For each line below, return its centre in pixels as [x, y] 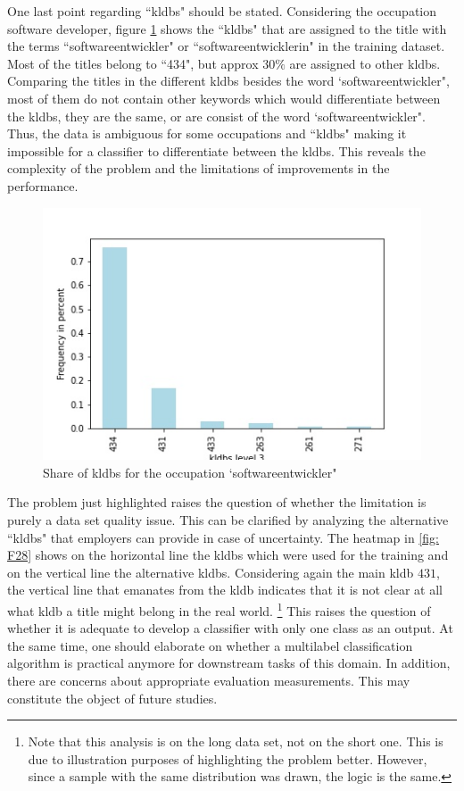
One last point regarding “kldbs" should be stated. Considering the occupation [222, 11]
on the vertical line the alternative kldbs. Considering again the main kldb [211, 572]
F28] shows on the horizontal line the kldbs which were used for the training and [228, 555]
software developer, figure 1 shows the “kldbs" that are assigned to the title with [227, 28]
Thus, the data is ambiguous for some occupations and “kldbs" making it [207, 133]
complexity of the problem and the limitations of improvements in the [199, 168]
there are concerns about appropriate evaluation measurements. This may [209, 680]
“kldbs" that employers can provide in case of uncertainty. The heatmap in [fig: [223, 537]
